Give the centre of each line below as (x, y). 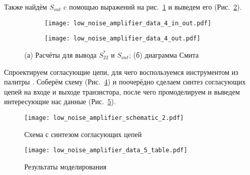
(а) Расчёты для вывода (60, 54)
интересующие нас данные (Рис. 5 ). (60, 101)
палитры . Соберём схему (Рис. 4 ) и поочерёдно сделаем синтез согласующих (125, 82)
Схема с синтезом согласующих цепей (83, 134)
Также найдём (26, 7)
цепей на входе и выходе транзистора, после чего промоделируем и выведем (122, 91)
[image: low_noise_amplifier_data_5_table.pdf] (106, 150)
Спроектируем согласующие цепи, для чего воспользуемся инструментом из (121, 72)
